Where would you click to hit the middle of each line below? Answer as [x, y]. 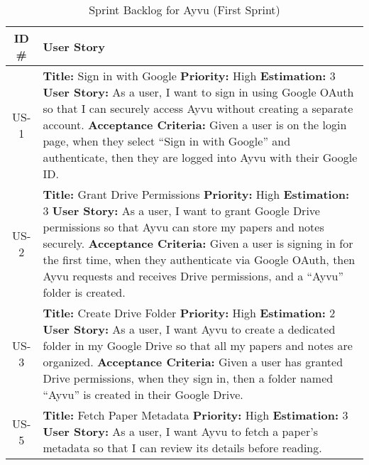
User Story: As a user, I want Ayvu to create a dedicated [189, 329]
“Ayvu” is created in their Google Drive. [143, 394]
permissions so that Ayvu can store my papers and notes [183, 227]
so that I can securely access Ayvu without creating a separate [198, 108]
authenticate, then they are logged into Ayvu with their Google [200, 157]
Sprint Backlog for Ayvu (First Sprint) [184, 10]
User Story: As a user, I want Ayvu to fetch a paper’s [180, 431]
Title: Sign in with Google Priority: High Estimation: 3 [189, 76]
